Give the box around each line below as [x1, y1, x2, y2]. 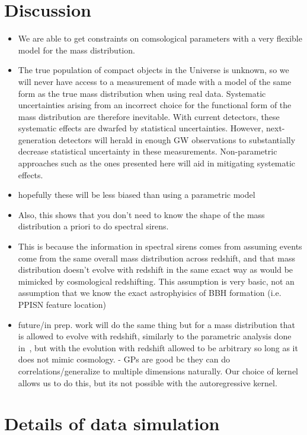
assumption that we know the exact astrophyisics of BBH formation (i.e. [18, 286, 282, 299]
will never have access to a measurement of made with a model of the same [18, 75, 292, 87]
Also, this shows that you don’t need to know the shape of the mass [18, 208, 265, 220]
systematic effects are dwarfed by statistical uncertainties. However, [18, 122, 264, 134]
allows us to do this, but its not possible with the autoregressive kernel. [18, 376, 277, 389]
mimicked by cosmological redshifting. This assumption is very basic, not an [18, 275, 295, 287]
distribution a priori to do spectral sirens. [18, 220, 169, 232]
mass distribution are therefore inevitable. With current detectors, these [18, 110, 280, 122]
